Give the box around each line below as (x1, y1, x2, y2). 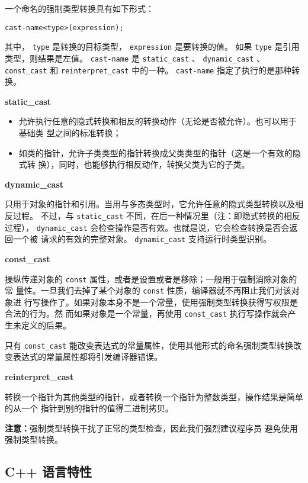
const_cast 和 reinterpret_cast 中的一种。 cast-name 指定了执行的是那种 (5, 63, 291, 76)
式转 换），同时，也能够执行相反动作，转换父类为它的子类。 (18, 158, 250, 170)
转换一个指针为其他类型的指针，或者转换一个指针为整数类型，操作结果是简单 (5, 390, 303, 402)
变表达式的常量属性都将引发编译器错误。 (5, 350, 162, 363)
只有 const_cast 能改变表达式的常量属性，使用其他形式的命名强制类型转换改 (5, 339, 301, 351)
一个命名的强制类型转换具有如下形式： (5, 2, 154, 14)
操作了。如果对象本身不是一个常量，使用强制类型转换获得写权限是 (40, 295, 298, 308)
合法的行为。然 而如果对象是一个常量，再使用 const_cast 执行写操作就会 (5, 307, 288, 320)
